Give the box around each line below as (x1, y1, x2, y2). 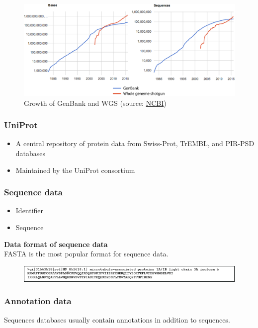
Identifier (15, 205, 44, 216)
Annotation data (4, 295, 72, 307)
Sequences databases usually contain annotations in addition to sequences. (4, 314, 230, 325)
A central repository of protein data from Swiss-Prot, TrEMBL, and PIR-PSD (15, 138, 255, 149)
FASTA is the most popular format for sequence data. (4, 248, 169, 259)
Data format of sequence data (4, 239, 108, 249)
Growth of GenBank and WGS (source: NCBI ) (24, 97, 167, 108)
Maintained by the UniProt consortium (15, 164, 135, 175)
